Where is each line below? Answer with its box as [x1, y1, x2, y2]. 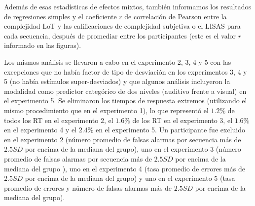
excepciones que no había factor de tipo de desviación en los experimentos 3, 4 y [4, 66, 247, 77]
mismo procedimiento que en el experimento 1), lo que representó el [4, 105, 209, 115]
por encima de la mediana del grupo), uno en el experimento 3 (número [25, 144, 241, 154]
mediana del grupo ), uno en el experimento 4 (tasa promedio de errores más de [4, 163, 245, 173]
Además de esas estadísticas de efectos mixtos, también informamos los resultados [4, 1, 252, 11]
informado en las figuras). [4, 40, 81, 50]
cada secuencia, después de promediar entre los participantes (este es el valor [4, 30, 236, 41]
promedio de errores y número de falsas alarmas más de [4, 182, 172, 193]
